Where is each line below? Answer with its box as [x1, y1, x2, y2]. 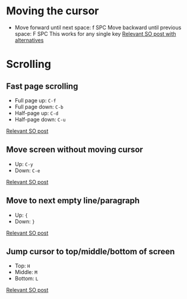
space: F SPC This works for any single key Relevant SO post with [14, 30, 176, 37]
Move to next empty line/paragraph [6, 195, 140, 206]
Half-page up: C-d [14, 109, 59, 117]
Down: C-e [14, 167, 40, 174]
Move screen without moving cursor [6, 145, 144, 155]
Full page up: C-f [14, 96, 56, 104]
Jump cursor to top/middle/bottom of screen [6, 246, 175, 257]
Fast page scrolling [6, 81, 78, 91]
